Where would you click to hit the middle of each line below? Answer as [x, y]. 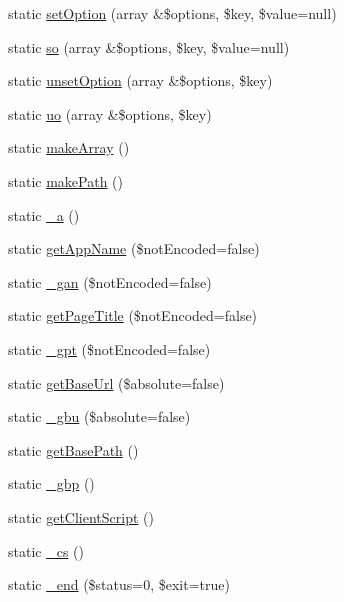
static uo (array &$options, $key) [110, 113]
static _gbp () [51, 483]
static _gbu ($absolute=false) [99, 416]
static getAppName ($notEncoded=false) [134, 248]
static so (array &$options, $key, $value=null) [149, 46]
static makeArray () [69, 147]
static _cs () [46, 550]
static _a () [44, 214]
